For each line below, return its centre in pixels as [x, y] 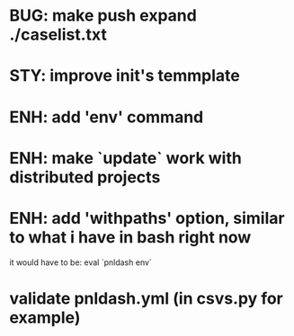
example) [45, 318]
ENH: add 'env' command [107, 117]
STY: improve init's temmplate [125, 76]
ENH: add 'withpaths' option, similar [147, 218]
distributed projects [85, 177]
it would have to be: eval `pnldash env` [81, 262]
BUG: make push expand [103, 16]
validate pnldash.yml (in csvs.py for [146, 298]
